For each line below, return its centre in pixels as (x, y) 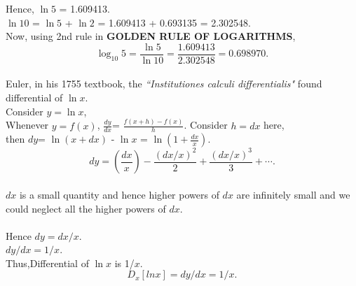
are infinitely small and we (293, 194)
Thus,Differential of (47, 263)
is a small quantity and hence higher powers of (119, 194)
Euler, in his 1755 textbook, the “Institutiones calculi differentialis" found (164, 84)
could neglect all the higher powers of (86, 208)
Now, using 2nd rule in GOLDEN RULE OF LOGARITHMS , (151, 36)
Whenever (27, 125)
